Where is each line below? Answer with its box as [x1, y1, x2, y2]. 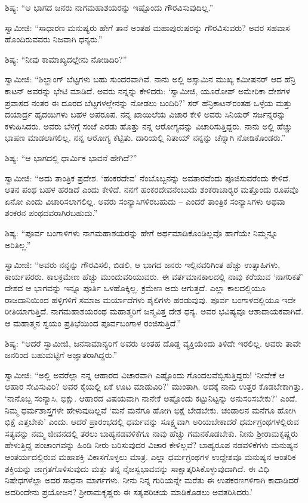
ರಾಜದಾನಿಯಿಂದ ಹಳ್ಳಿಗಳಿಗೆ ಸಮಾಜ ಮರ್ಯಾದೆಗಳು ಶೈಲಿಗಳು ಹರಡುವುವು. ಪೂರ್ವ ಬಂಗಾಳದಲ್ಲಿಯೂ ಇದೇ [5, 293, 296, 305]
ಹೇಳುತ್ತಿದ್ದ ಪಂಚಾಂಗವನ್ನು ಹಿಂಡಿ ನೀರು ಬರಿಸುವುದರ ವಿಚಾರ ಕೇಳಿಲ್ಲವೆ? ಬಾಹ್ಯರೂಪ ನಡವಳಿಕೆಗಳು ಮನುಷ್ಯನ [5, 439, 298, 451]
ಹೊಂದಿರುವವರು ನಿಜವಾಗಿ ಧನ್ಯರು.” [5, 33, 103, 45]
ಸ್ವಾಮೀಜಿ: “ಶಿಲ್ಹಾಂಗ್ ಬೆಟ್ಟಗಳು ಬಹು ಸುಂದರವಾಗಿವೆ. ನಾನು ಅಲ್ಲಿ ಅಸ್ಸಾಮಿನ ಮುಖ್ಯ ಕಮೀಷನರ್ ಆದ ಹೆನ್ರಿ [5, 73, 296, 85]
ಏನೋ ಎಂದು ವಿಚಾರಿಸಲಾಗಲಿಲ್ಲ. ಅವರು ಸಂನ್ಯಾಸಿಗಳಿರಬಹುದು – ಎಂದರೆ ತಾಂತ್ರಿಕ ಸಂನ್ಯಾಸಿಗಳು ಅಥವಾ [5, 195, 285, 207]
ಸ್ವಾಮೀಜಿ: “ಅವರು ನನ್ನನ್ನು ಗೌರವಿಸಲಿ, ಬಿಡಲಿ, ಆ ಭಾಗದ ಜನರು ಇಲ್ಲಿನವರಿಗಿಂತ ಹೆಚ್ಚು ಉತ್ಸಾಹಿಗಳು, [5, 258, 281, 271]
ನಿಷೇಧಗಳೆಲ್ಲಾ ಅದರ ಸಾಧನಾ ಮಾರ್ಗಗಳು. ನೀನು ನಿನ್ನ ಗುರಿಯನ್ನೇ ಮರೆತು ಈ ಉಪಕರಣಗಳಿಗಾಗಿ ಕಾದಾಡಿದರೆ [5, 474, 299, 486]
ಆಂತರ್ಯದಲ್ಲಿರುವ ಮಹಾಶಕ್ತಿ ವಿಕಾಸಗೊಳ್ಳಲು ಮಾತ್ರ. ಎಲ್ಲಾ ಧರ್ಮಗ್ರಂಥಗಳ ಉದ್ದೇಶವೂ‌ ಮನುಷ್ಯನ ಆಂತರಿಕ [5, 450, 296, 462]
